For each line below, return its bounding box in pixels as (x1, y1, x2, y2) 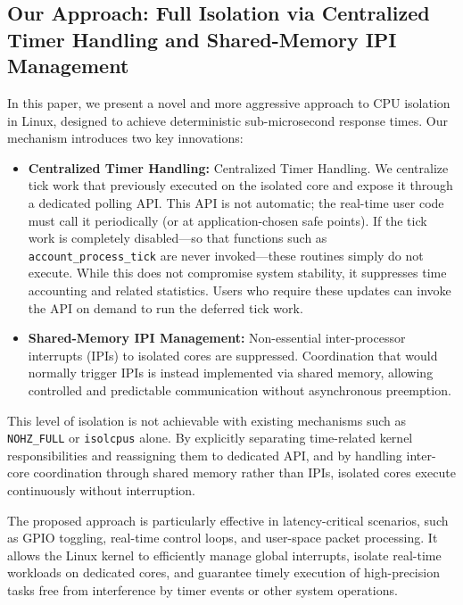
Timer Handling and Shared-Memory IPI (7, 25, 397, 53)
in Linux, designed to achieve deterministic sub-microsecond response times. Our (7, 111, 448, 129)
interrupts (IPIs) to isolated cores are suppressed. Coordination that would (28, 345, 438, 364)
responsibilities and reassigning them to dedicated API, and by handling (7, 445, 402, 464)
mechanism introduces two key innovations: (7, 128, 244, 147)
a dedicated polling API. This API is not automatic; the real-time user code (28, 193, 444, 211)
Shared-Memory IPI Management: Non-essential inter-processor (28, 328, 406, 347)
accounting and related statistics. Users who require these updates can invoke (28, 280, 451, 299)
